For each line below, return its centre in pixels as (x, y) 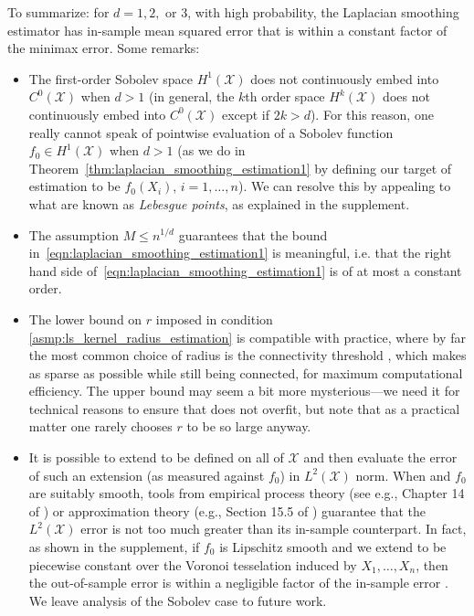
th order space (285, 96)
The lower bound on (85, 319)
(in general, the (191, 96)
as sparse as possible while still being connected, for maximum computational (246, 372)
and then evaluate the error (380, 457)
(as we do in (211, 150)
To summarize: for (58, 12)
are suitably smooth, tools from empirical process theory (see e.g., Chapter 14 (247, 493)
